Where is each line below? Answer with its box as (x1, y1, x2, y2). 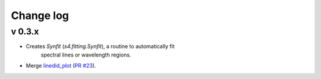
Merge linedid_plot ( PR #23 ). (26, 62, 96, 69)
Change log (11, 9, 70, 22)
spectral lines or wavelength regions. (40, 51, 131, 58)
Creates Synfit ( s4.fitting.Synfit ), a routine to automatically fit (26, 43, 175, 50)
